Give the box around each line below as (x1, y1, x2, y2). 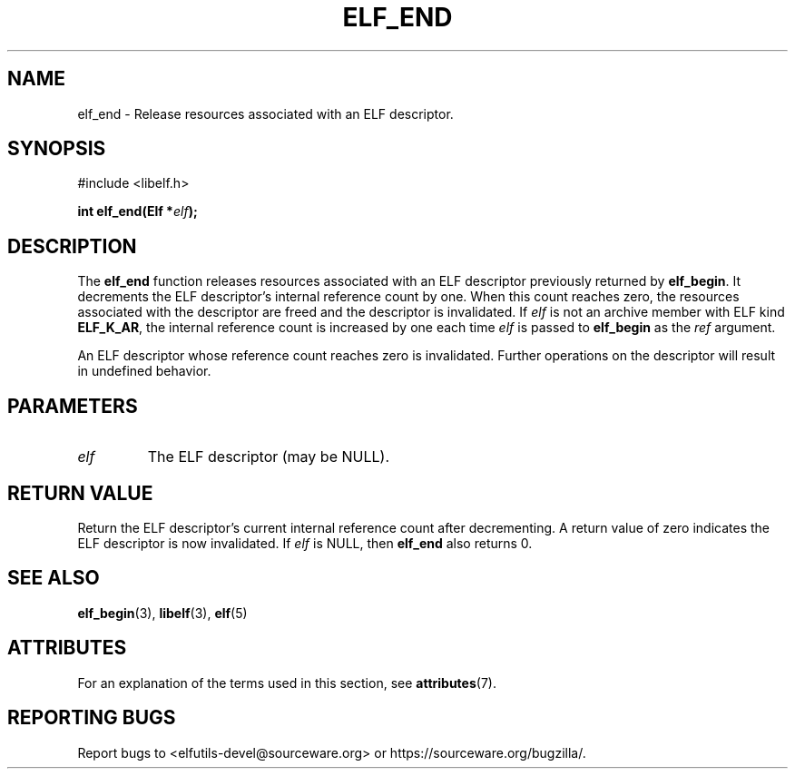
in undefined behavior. (77, 363, 211, 379)
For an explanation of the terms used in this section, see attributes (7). (77, 674, 496, 691)
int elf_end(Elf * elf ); (77, 203, 198, 220)
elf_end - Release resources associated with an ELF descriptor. (77, 105, 454, 122)
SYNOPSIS (7, 137, 106, 161)
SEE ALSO (7, 566, 100, 590)
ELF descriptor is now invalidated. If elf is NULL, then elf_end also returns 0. (77, 535, 533, 551)
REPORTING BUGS (7, 706, 176, 730)
